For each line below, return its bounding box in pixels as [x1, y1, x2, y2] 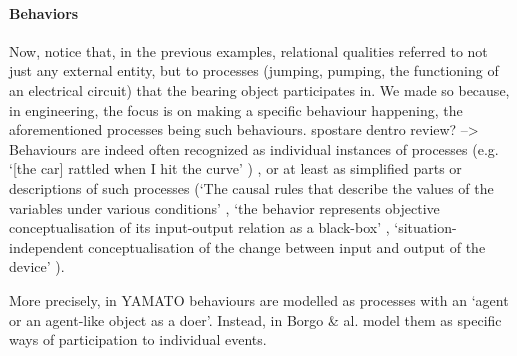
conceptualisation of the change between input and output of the [88, 236, 486, 257]
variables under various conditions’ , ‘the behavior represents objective [9, 197, 440, 218]
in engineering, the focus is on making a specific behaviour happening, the [9, 99, 463, 120]
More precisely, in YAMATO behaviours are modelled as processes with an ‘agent [9, 289, 509, 310]
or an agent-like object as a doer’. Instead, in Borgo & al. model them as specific [9, 309, 502, 330]
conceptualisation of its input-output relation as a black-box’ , [9, 217, 390, 238]
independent [9, 236, 84, 257]
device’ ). [9, 256, 65, 277]
